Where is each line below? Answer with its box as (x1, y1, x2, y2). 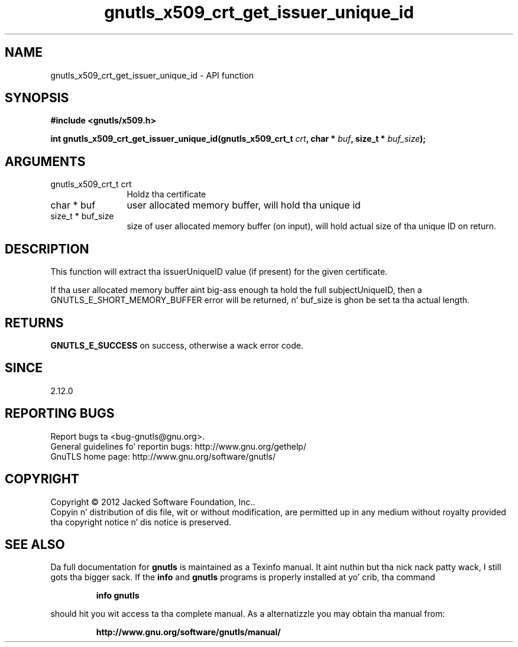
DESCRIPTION (5, 241, 89, 256)
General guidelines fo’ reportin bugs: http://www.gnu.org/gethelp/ (50, 441, 306, 451)
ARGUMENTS (5, 154, 86, 169)
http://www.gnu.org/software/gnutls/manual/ (96, 627, 281, 638)
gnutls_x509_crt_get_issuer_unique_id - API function (50, 70, 254, 80)
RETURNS (5, 315, 64, 330)
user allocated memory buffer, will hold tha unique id (127, 199, 361, 212)
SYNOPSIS (5, 90, 69, 106)
